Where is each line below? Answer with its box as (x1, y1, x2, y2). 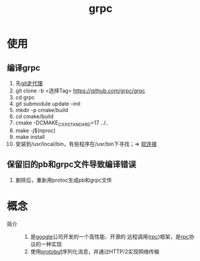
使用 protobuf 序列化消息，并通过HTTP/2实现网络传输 (30, 248, 160, 255)
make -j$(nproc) (15, 127, 56, 134)
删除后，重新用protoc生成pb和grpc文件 (15, 176, 112, 184)
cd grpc (15, 94, 35, 101)
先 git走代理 (15, 80, 43, 86)
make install (15, 133, 45, 140)
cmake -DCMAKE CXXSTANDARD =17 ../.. (15, 119, 109, 128)
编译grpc (7, 63, 40, 73)
